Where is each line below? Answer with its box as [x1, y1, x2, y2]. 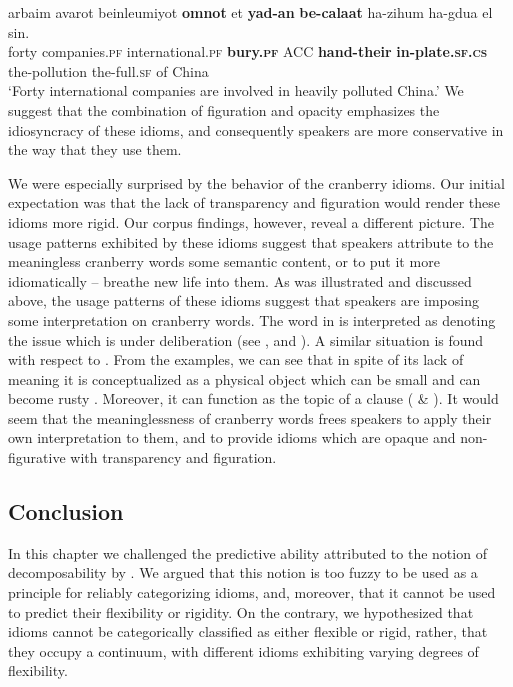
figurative [8, 447, 66, 468]
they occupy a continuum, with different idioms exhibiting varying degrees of [8, 640, 479, 661]
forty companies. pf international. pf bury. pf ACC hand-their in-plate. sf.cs [8, 41, 488, 62]
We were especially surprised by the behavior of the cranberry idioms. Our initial [8, 172, 505, 193]
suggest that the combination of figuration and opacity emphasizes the [8, 99, 440, 120]
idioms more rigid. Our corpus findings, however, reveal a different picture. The [8, 211, 494, 232]
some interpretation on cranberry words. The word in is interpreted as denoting [8, 309, 496, 330]
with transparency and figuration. [70, 447, 277, 468]
